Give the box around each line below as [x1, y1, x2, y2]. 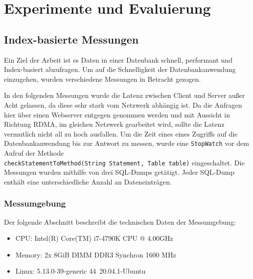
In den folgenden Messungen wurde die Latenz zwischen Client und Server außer [4, 90, 245, 100]
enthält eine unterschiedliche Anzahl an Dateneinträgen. [4, 176, 172, 186]
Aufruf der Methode [4, 147, 64, 158]
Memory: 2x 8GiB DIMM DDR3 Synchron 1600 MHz [15, 249, 176, 259]
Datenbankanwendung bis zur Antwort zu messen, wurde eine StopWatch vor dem [4, 138, 249, 148]
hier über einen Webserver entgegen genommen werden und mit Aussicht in [4, 109, 230, 119]
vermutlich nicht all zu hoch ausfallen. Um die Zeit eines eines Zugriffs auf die [4, 128, 238, 139]
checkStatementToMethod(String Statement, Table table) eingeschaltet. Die [4, 157, 245, 167]
